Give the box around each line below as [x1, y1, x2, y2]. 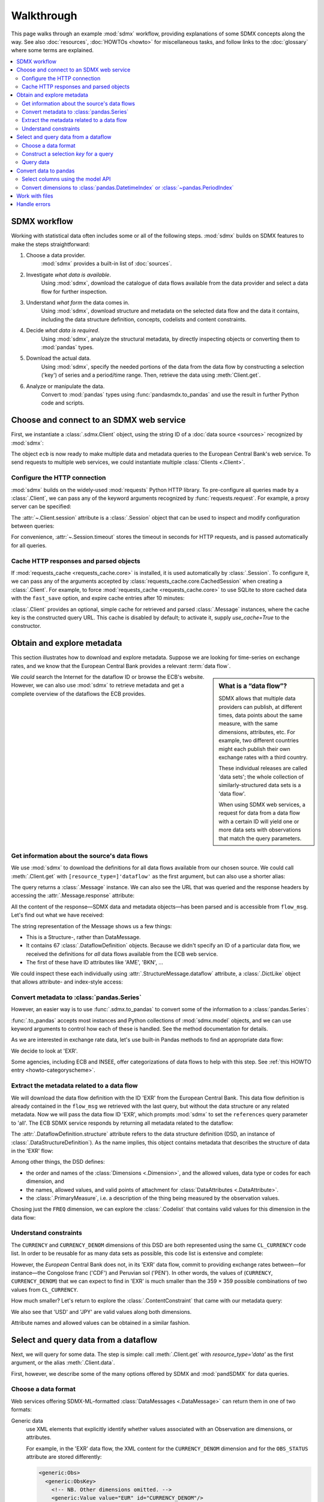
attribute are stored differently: [26, 1453, 102, 1461]
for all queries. [11, 541, 47, 549]
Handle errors [16, 201, 51, 208]
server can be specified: [11, 503, 71, 510]
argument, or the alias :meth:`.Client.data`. [11, 1359, 115, 1366]
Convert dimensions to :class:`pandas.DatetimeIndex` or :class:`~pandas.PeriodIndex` [22, 184, 234, 191]
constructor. [11, 622, 41, 630]
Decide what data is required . [26, 327, 100, 334]
